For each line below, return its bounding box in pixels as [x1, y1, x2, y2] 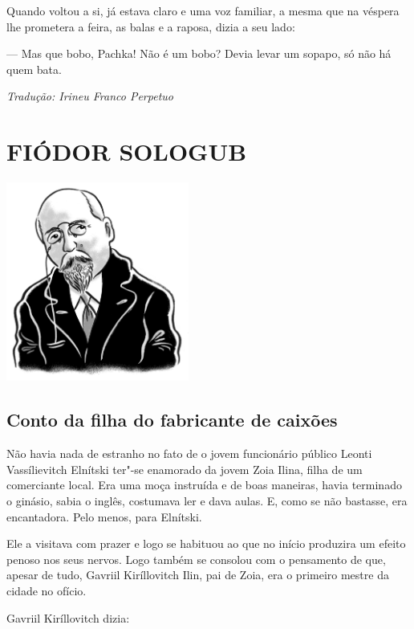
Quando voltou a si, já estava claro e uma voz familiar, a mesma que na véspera [6, 2, 400, 18]
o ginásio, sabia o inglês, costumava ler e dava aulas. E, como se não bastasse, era [6, 492, 408, 509]
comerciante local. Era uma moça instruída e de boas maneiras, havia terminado [6, 476, 402, 493]
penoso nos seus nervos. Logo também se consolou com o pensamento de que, [6, 550, 386, 567]
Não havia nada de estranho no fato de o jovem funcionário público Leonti [6, 445, 372, 462]
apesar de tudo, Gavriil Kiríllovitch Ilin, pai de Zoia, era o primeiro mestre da [6, 566, 389, 583]
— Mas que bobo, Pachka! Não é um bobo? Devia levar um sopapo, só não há [6, 45, 392, 62]
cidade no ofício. [6, 582, 87, 598]
